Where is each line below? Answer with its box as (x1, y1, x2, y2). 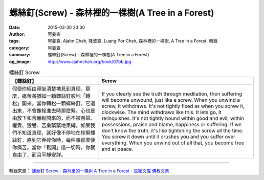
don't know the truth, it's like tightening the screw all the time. (101, 127, 244, 134)
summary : (9, 52, 31, 58)
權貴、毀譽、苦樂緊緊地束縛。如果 (12, 122, 90, 129)
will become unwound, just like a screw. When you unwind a (101, 97, 240, 104)
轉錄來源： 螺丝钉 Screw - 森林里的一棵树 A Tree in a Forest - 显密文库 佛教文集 (9, 168, 170, 174)
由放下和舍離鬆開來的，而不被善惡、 (12, 115, 95, 122)
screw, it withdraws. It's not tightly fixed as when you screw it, (101, 103, 244, 110)
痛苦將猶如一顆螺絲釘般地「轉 (22, 93, 90, 100)
